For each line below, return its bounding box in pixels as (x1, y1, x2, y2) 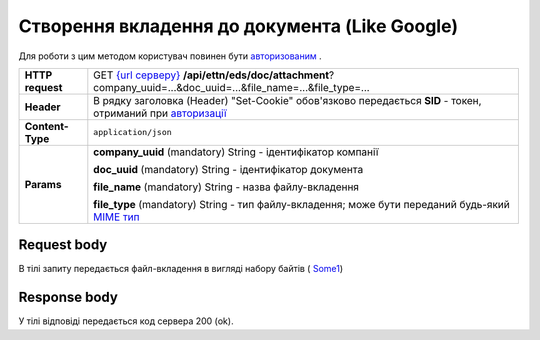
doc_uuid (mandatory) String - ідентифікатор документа (93, 162, 364, 176)
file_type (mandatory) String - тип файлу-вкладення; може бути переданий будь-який (93, 197, 510, 211)
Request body (18, 236, 108, 254)
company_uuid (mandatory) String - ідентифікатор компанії (93, 145, 379, 159)
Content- (24, 119, 69, 133)
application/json (93, 127, 172, 138)
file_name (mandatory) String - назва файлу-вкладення (93, 180, 360, 194)
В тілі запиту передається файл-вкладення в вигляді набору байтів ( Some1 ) (18, 263, 344, 275)
